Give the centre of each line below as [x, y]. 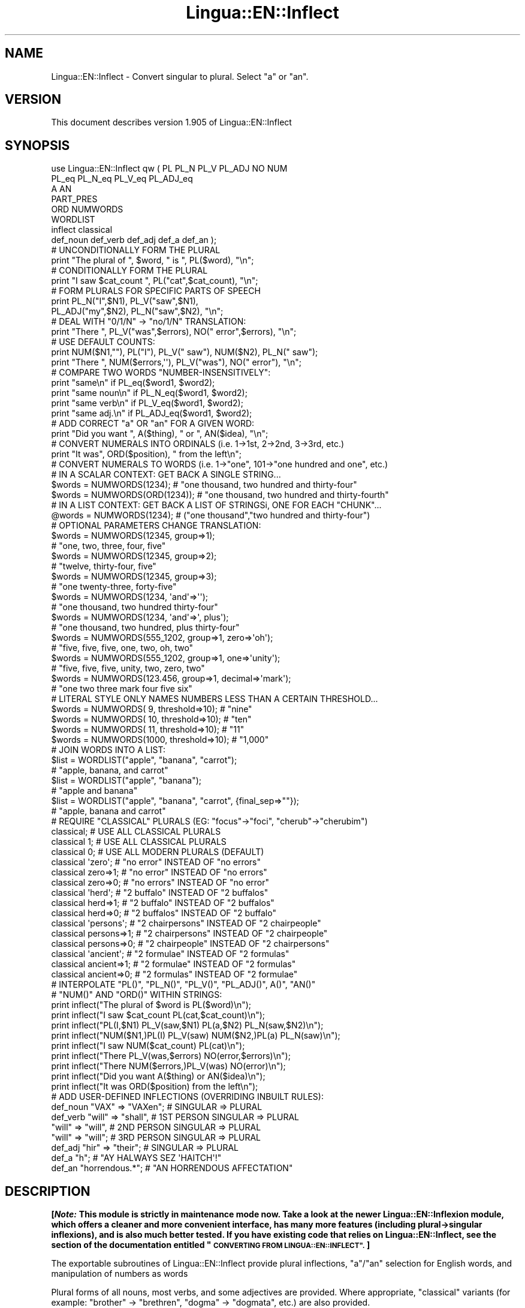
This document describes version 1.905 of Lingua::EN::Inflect [171, 122]
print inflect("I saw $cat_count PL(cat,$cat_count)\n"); [158, 1015]
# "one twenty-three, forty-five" [114, 587]
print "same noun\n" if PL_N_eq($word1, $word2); [149, 393]
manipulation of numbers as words [120, 1274]
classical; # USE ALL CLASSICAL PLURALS [136, 832]
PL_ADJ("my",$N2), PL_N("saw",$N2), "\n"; [137, 311]
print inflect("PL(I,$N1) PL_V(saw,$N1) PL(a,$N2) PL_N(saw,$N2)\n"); [187, 1025]
